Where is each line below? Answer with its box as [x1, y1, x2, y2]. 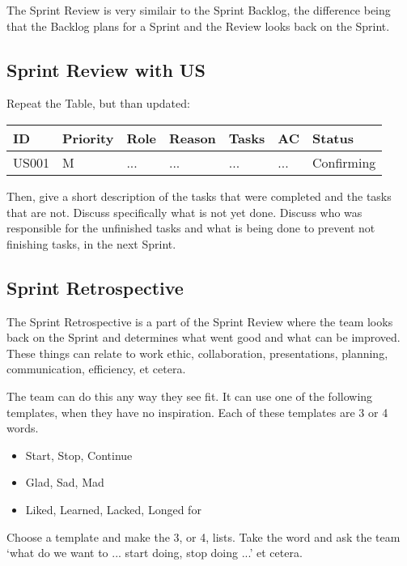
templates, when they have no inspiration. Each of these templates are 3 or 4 [6, 403, 388, 420]
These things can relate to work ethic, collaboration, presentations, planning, [6, 344, 388, 361]
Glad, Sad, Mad [25, 474, 104, 491]
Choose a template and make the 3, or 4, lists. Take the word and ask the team [6, 528, 401, 545]
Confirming [312, 152, 376, 172]
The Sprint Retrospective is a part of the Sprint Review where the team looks [6, 313, 393, 330]
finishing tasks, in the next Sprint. [6, 235, 176, 252]
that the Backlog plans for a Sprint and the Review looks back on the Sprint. [6, 17, 390, 34]
